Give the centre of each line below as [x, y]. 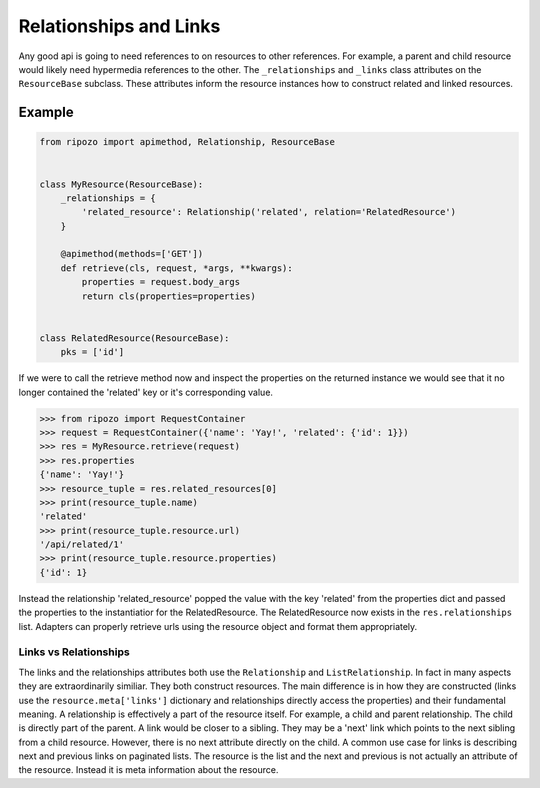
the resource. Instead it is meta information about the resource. [148, 770]
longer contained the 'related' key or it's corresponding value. [146, 392]
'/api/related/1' [82, 544]
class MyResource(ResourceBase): [121, 184]
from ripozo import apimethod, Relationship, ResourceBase [187, 142]
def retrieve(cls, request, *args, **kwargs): [177, 268]
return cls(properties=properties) [169, 296]
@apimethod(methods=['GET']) [132, 254]
